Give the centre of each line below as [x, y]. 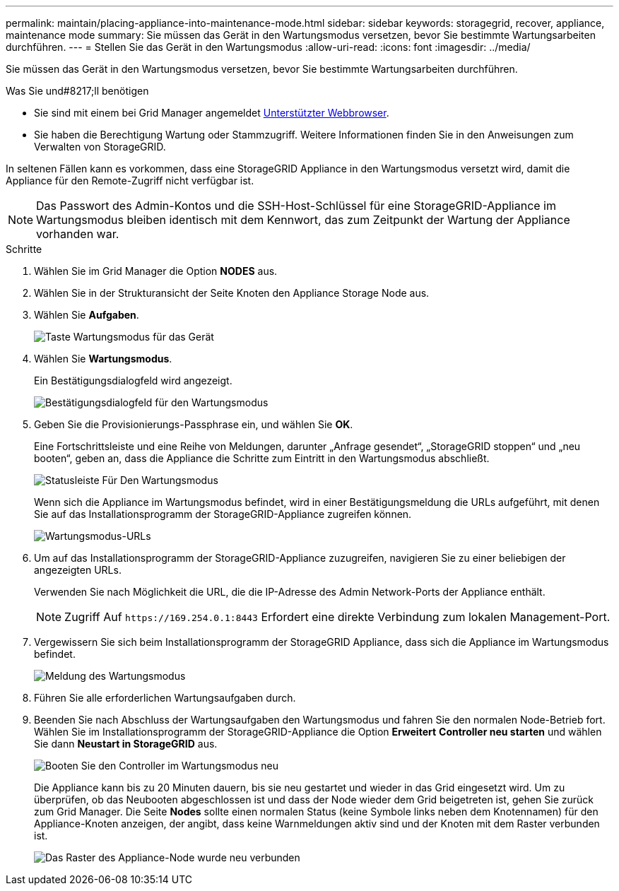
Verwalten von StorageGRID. [100, 147]
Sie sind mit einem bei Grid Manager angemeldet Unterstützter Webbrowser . [212, 113]
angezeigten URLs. [78, 570]
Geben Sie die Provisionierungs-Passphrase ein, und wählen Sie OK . [194, 424]
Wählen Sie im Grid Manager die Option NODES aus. [156, 271]
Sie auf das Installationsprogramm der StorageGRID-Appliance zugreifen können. [223, 514]
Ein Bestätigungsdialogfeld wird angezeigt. [133, 380]
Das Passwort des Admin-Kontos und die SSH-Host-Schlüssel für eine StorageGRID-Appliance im [296, 206]
